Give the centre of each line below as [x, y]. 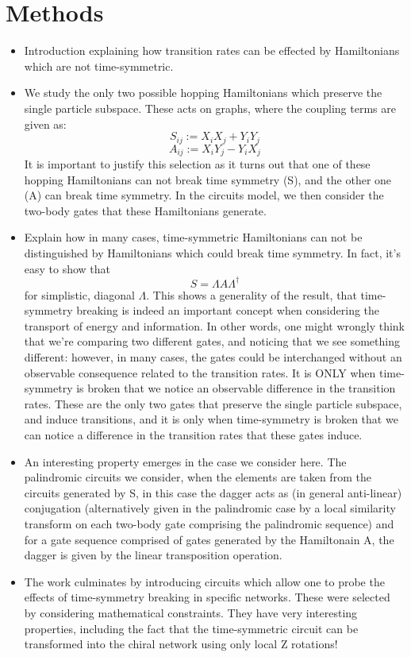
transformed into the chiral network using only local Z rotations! [181, 644]
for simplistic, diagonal [79, 294]
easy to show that [67, 268]
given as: [45, 124]
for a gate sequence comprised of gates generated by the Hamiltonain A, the [209, 539]
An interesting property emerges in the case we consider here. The [185, 461]
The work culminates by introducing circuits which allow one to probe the [204, 581]
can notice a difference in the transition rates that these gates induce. [193, 435]
